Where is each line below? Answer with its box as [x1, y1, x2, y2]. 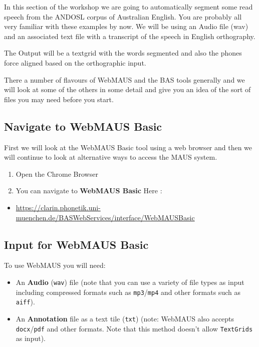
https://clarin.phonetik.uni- [16, 202, 101, 212]
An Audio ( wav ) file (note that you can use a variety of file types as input [16, 276, 244, 287]
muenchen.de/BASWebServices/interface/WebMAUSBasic [16, 212, 195, 222]
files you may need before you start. [4, 94, 114, 104]
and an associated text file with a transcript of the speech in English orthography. [4, 31, 255, 41]
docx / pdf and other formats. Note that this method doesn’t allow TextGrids [16, 323, 253, 333]
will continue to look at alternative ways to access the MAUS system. [4, 152, 217, 162]
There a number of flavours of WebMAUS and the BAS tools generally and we [4, 74, 245, 85]
